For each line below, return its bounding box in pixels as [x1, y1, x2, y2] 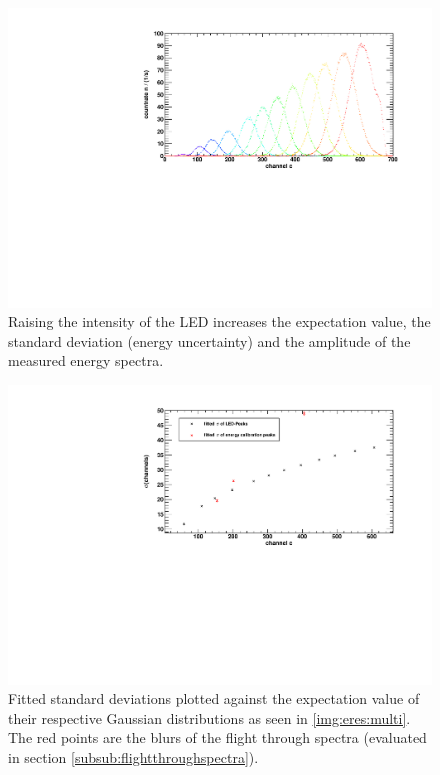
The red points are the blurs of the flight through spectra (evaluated [8, 727, 427, 748]
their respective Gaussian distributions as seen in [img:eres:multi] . [8, 707, 411, 728]
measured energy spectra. [8, 350, 164, 371]
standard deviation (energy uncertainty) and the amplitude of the [8, 330, 411, 351]
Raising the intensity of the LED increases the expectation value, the [8, 311, 431, 332]
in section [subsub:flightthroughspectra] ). [8, 747, 259, 768]
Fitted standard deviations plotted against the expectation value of [8, 688, 420, 709]
